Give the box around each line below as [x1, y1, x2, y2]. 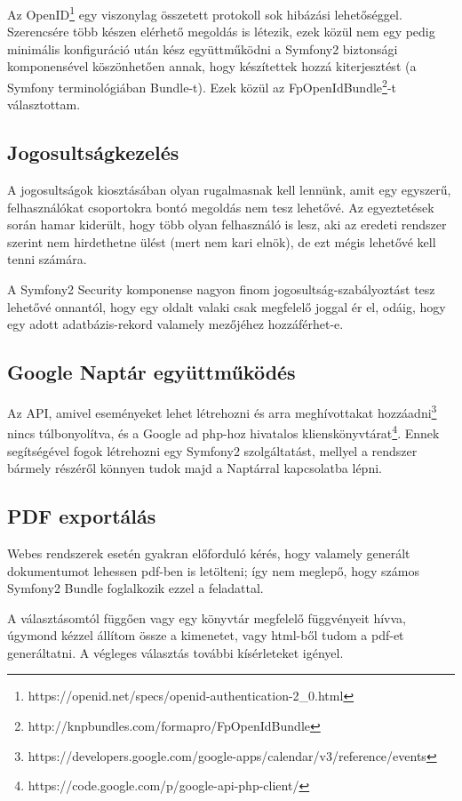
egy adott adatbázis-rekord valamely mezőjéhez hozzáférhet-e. [7, 315, 344, 333]
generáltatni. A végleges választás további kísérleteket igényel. [7, 643, 344, 661]
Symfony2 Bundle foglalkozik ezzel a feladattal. [7, 579, 264, 597]
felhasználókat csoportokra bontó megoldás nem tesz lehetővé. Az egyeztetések [7, 197, 434, 216]
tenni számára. [7, 250, 87, 268]
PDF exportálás [7, 502, 156, 530]
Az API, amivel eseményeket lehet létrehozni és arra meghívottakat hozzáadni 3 [7, 401, 437, 421]
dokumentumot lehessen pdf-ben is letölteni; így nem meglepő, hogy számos [7, 561, 419, 580]
